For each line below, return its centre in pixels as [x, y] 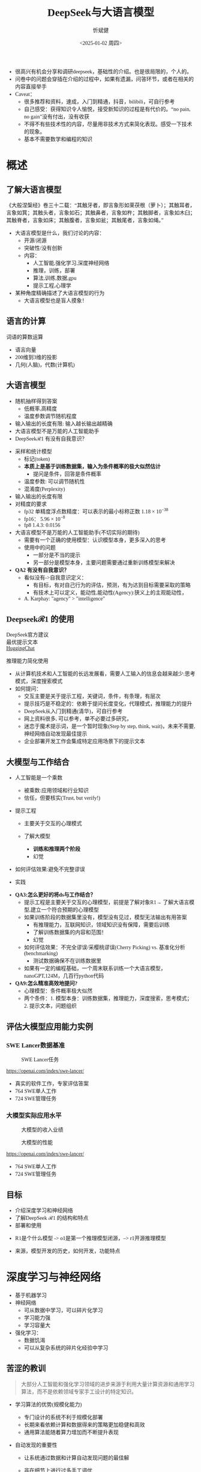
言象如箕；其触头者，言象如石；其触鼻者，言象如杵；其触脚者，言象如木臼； [101, 213]
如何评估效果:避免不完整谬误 [50, 869]
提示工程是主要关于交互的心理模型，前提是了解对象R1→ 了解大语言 [106, 902]
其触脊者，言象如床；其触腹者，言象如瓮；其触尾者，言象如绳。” [85, 220]
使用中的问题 [40, 547]
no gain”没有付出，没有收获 [57, 117]
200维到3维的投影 [36, 357]
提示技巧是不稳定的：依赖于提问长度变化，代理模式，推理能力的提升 [108, 704]
